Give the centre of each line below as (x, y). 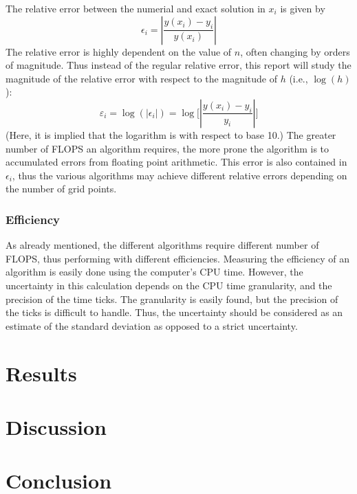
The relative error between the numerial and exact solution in (136, 8)
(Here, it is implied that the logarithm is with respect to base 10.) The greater (171, 134)
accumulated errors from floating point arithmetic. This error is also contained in (176, 162)
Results (41, 373)
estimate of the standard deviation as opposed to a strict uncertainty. (152, 325)
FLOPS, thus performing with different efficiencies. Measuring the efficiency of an (177, 258)
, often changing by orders (295, 51)
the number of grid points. (61, 189)
